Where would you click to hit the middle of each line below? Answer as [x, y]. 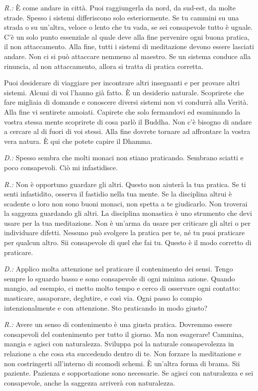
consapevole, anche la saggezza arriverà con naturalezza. [90, 382]
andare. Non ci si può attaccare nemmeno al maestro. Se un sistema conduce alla [128, 56]
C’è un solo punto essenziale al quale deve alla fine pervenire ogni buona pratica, [127, 36]
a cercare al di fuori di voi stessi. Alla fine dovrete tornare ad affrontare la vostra [127, 131]
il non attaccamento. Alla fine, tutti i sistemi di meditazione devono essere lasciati [129, 46]
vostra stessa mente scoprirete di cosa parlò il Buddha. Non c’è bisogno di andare [128, 121]
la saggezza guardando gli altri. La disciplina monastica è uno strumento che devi [128, 213]
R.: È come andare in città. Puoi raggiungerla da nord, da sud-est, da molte [120, 7]
